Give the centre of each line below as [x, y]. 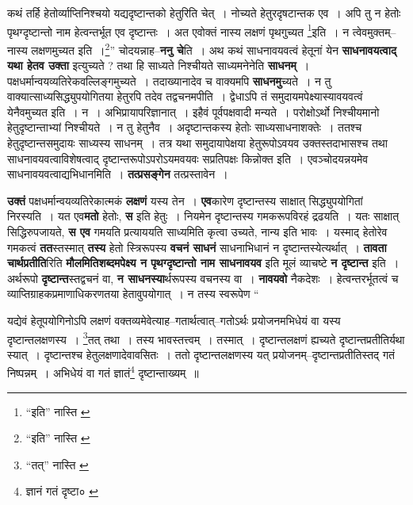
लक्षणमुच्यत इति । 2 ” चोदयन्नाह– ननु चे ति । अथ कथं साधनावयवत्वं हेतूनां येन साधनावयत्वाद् [214, 48]
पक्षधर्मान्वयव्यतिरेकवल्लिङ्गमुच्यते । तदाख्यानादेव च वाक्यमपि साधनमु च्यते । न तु [169, 80]
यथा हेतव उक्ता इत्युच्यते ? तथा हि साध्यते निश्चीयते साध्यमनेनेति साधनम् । [159, 65]
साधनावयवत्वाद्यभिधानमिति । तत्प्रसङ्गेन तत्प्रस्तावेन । [118, 174]
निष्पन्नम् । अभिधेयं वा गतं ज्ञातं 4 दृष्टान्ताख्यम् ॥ [103, 372]
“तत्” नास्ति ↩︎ [57, 464]
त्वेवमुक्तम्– [374, 31]
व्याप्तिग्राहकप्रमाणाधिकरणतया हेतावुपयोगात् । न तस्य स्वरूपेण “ [133, 294]
